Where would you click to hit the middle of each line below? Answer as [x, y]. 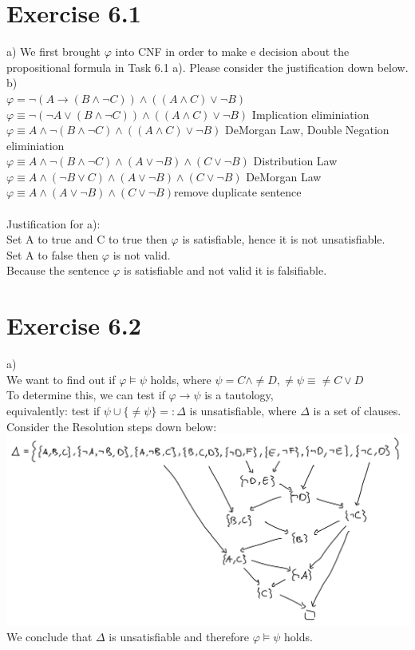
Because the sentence [58, 270]
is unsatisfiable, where [243, 410]
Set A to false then [53, 254]
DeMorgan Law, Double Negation [307, 130]
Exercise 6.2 [74, 325]
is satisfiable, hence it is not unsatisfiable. [284, 239]
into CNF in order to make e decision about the [232, 52]
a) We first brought [54, 52]
